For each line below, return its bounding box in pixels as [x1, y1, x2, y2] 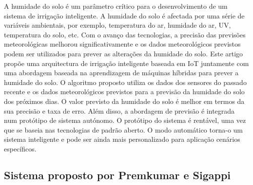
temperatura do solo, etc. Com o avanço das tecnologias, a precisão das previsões [4, 29, 246, 39]
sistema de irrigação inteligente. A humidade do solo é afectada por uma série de [4, 10, 245, 20]
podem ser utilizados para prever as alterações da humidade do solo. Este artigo [4, 48, 243, 58]
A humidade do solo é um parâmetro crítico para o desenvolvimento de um [4, 1, 228, 11]
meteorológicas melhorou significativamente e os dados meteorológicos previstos [4, 39, 241, 49]
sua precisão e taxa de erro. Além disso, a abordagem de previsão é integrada [4, 105, 235, 116]
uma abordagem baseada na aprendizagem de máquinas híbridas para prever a [4, 67, 239, 78]
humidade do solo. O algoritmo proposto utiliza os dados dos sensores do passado [4, 77, 247, 87]
